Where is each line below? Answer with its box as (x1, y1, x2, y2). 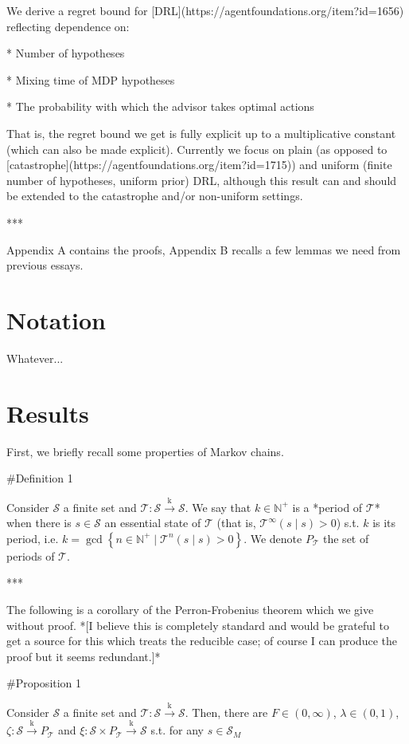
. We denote (243, 529, 302, 546)
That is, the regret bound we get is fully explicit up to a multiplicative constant (6, 124, 396, 141)
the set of (323, 529, 369, 546)
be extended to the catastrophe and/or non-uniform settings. (6, 187, 303, 204)
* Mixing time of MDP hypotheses (6, 71, 175, 88)
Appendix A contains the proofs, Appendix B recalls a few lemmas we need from (6, 241, 401, 258)
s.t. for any (150, 722, 204, 738)
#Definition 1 (6, 470, 73, 486)
